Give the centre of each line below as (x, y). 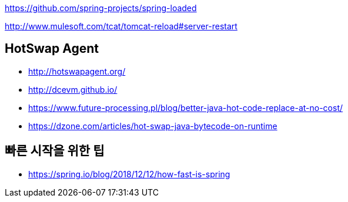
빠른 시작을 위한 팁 (55, 151)
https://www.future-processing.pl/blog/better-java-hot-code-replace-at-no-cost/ (186, 107)
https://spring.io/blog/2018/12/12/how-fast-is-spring (129, 174)
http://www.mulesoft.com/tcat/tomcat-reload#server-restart (121, 26)
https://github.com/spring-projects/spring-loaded (101, 8)
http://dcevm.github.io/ (73, 89)
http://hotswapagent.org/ (77, 71)
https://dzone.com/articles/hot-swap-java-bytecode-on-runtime (153, 126)
